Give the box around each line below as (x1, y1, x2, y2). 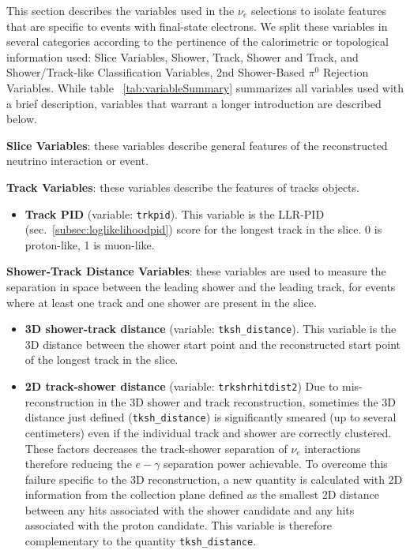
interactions (304, 440, 361, 456)
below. (6, 110, 37, 127)
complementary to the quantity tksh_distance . (24, 533, 257, 549)
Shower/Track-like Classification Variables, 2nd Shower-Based (6, 64, 305, 80)
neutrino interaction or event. (6, 152, 149, 169)
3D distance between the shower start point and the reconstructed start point (24, 335, 401, 352)
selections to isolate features (250, 2, 386, 18)
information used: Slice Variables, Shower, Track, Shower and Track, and (6, 48, 359, 65)
